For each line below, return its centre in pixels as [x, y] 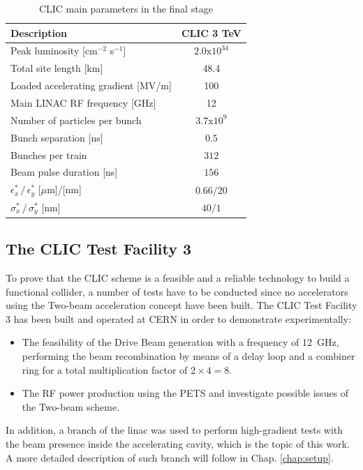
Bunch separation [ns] [57, 137]
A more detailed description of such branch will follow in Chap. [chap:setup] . [170, 457]
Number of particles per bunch [76, 120]
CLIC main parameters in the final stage [126, 8]
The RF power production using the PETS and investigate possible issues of [185, 393]
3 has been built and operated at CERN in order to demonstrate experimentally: [179, 318]
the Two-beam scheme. [71, 406]
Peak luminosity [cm [54, 51]
